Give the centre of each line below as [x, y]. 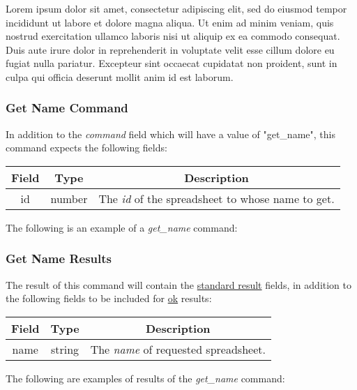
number [69, 198]
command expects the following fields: [86, 148]
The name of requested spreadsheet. [178, 349]
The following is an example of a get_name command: [122, 227]
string [65, 349]
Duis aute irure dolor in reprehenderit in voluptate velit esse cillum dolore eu [170, 49]
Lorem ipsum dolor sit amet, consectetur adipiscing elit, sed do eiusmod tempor [176, 8]
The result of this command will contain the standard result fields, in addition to [178, 284]
